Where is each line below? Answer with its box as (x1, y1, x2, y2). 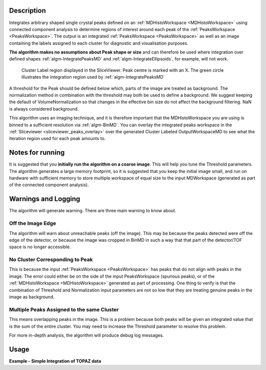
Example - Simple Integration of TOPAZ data (9, 358, 101, 364)
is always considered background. (9, 106, 79, 112)
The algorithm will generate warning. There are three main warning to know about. (9, 208, 176, 214)
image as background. (9, 294, 55, 300)
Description (9, 6, 46, 15)
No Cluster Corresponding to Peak (9, 256, 93, 263)
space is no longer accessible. (9, 244, 71, 250)
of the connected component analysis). (9, 182, 89, 188)
